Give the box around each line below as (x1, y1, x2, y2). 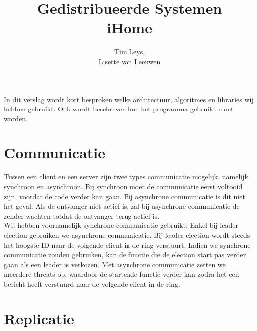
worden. (4, 113, 28, 123)
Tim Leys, (114, 46, 145, 57)
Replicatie (4, 308, 74, 328)
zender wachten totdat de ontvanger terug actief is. (4, 210, 160, 221)
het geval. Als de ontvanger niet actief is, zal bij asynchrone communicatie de (4, 201, 240, 211)
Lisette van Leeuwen (98, 56, 161, 66)
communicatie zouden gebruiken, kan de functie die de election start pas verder (4, 249, 246, 260)
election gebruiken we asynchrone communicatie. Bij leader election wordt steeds (4, 229, 250, 240)
